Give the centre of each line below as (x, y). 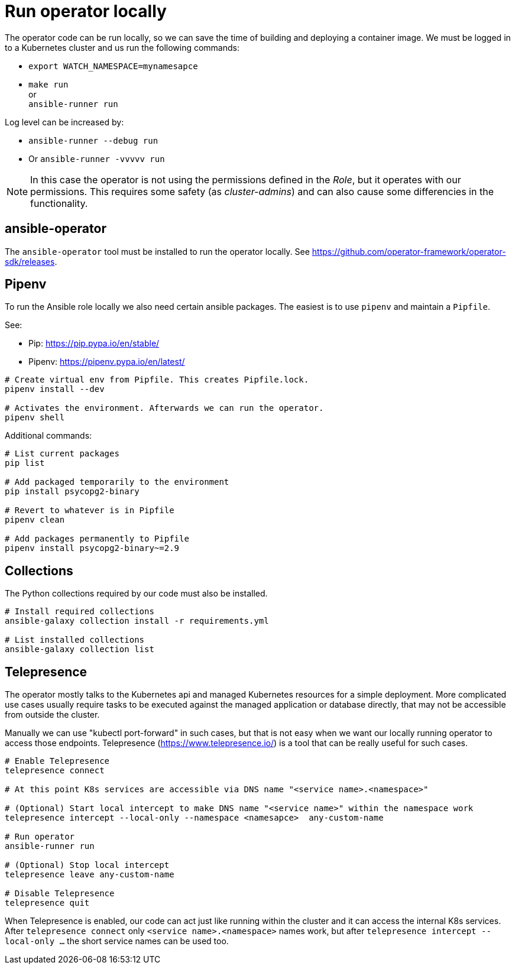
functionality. (59, 203)
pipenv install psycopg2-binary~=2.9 (92, 548)
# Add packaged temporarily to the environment (117, 482)
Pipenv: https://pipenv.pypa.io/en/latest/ (107, 362)
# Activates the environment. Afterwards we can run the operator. (164, 408)
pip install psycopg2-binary (72, 492)
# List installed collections (75, 640)
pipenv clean (35, 520)
